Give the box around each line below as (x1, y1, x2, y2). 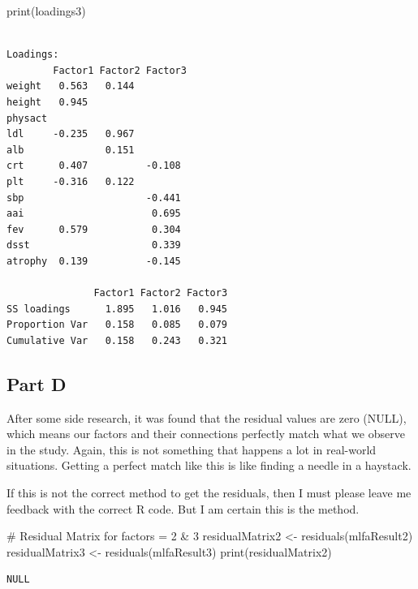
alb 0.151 (6, 144, 135, 156)
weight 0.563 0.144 (6, 80, 135, 92)
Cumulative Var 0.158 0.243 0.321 (6, 334, 228, 346)
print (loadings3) (6, 2, 86, 19)
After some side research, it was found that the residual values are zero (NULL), (6, 409, 407, 426)
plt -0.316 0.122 (6, 175, 135, 187)
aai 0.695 (6, 208, 181, 220)
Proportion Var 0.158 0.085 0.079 (6, 319, 228, 331)
